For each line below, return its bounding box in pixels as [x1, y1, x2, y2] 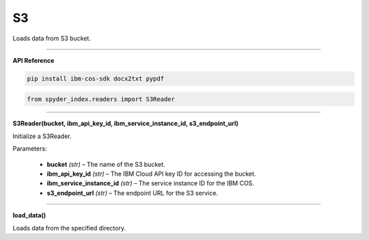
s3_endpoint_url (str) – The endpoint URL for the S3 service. [46, 189, 219, 197]
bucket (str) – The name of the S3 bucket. [46, 160, 165, 168]
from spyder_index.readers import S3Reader [27, 95, 176, 103]
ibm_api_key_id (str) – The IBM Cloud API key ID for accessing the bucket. [46, 170, 256, 178]
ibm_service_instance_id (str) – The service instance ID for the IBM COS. [46, 179, 254, 187]
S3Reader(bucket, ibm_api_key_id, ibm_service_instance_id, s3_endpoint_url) [12, 120, 239, 128]
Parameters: [12, 144, 47, 153]
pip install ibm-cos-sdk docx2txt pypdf [27, 75, 164, 82]
